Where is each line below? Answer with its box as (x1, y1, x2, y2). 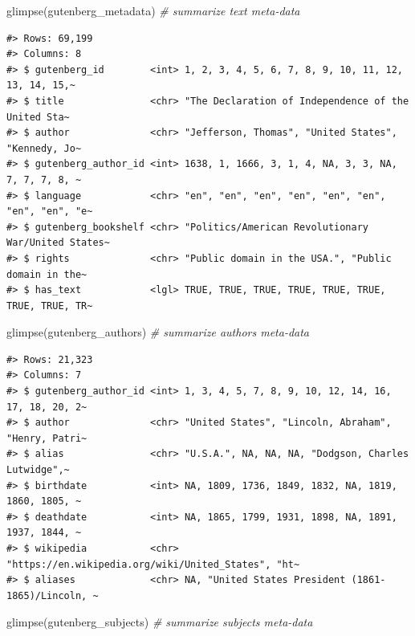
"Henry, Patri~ (6, 432, 87, 444)
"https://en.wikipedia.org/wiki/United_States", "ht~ (6, 558, 300, 570)
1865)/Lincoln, (6, 589, 87, 601)
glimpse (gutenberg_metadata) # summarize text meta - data (6, 2, 300, 18)
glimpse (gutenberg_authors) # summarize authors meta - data (6, 324, 310, 340)
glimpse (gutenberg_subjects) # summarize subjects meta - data (6, 614, 313, 630)
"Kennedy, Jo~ (6, 142, 82, 154)
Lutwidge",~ (6, 464, 70, 476)
